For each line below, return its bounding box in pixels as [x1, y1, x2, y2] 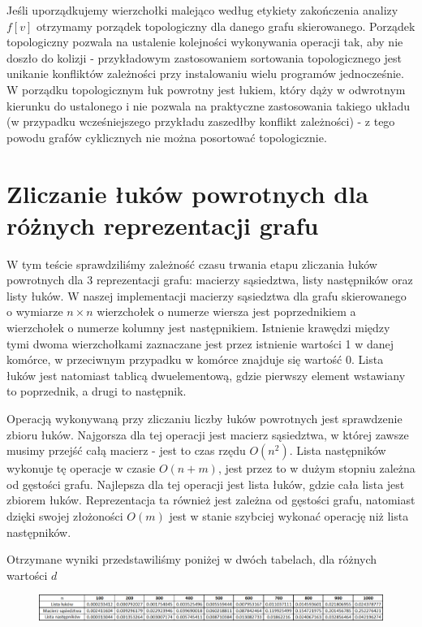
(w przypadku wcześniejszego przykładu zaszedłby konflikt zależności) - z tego [6, 113, 395, 130]
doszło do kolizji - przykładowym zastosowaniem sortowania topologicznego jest [6, 49, 402, 66]
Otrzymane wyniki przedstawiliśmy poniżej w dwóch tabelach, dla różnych [6, 551, 377, 568]
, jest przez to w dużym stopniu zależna [217, 460, 416, 477]
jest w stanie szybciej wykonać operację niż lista [169, 507, 409, 524]
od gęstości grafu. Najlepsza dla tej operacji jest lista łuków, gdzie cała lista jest [6, 475, 405, 492]
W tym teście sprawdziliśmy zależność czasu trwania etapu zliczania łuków [6, 255, 377, 272]
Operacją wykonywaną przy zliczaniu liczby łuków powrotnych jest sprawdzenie [6, 410, 403, 426]
